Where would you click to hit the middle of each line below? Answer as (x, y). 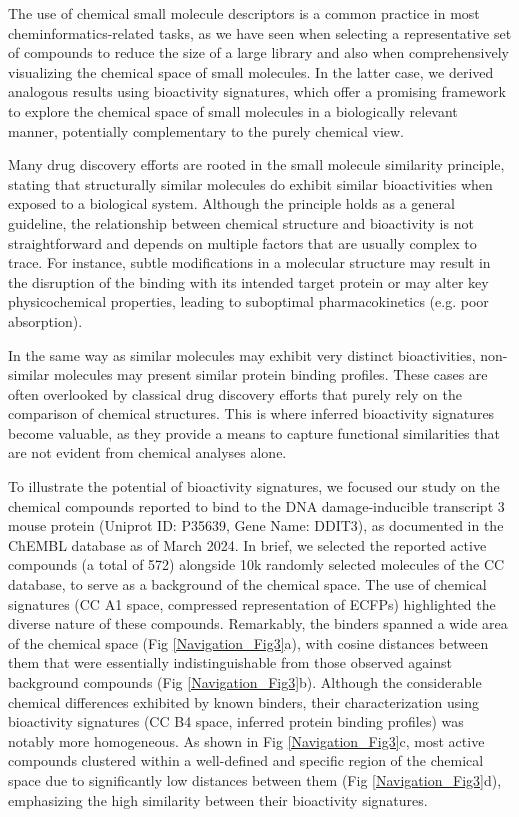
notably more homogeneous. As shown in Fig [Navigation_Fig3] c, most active (246, 740)
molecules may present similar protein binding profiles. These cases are (271, 374)
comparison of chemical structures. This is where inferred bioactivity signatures (251, 413)
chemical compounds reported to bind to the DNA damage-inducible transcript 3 (256, 505)
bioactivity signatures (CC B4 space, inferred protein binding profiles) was (236, 721)
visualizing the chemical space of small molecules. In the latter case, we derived (251, 71)
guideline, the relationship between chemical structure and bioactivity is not (241, 222)
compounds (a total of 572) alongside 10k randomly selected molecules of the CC (256, 564)
